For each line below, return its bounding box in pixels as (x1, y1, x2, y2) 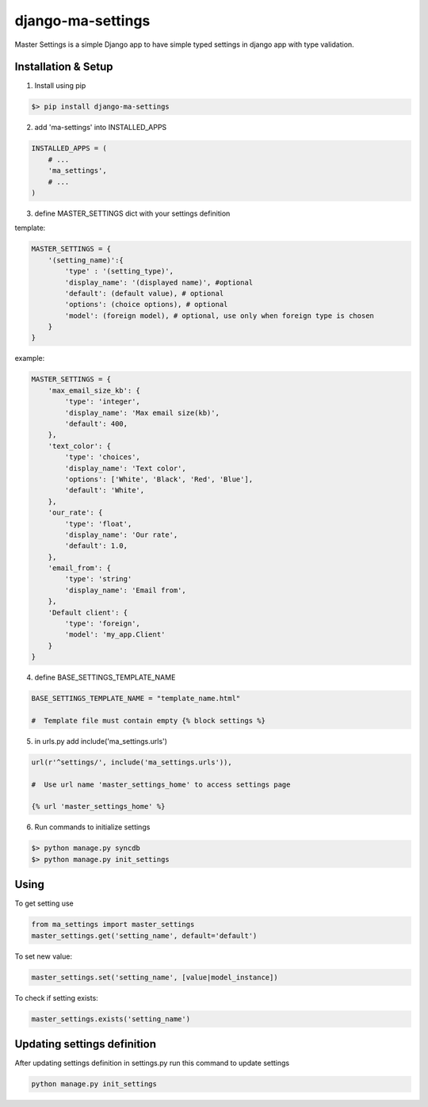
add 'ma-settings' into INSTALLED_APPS (34, 123, 167, 132)
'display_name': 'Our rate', (64, 530, 178, 539)
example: (14, 354, 45, 363)
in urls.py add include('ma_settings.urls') (34, 736, 168, 745)
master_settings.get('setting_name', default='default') (31, 931, 258, 940)
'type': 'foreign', (64, 619, 140, 628)
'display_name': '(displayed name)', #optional (64, 278, 254, 287)
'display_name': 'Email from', (64, 585, 186, 595)
